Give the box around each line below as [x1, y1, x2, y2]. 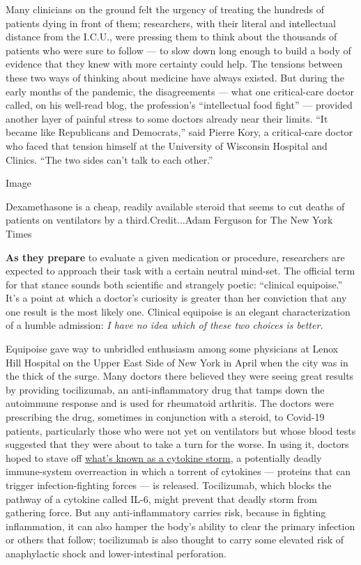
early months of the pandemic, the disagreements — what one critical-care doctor [6, 84, 355, 98]
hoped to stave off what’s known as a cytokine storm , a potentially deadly [6, 450, 322, 465]
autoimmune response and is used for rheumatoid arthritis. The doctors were [6, 396, 334, 410]
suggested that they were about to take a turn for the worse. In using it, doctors [6, 437, 349, 451]
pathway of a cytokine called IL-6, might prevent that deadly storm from [6, 491, 317, 506]
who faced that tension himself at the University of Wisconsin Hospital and [6, 138, 328, 153]
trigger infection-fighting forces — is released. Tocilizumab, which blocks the [6, 478, 332, 492]
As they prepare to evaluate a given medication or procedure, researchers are [6, 249, 345, 264]
